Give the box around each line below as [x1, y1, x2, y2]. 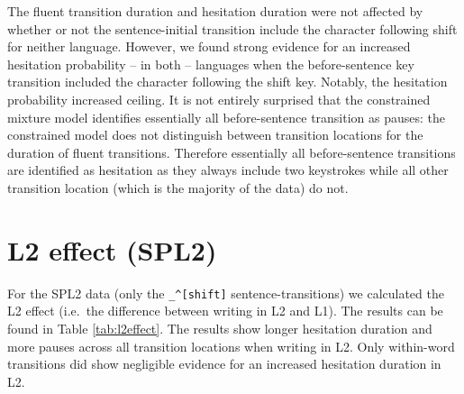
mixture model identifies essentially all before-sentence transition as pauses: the [7, 107, 446, 126]
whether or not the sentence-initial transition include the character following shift [7, 19, 458, 38]
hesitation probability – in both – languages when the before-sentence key [7, 54, 414, 73]
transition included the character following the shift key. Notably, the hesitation [7, 72, 448, 91]
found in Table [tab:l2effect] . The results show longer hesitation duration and [7, 318, 432, 337]
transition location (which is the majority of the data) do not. [7, 178, 349, 197]
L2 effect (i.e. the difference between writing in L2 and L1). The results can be [7, 301, 443, 320]
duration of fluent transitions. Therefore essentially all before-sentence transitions [7, 142, 456, 161]
